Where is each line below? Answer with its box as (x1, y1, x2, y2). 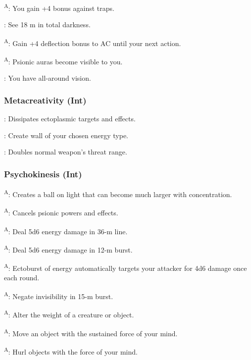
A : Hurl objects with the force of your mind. (4, 345, 138, 357)
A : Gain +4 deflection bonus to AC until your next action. (4, 36, 181, 48)
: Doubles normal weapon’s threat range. (4, 147, 127, 157)
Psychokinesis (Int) (4, 167, 82, 180)
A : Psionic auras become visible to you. (4, 55, 123, 66)
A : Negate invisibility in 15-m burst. (4, 290, 113, 301)
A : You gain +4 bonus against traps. (4, 1, 114, 13)
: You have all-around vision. (4, 73, 91, 83)
